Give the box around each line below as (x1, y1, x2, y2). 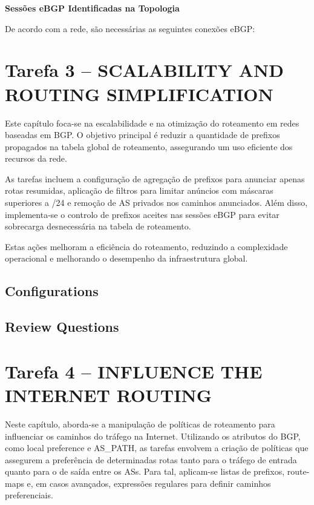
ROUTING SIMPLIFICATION (5, 81, 273, 106)
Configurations (5, 282, 99, 300)
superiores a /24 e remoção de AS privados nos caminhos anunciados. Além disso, (5, 196, 308, 209)
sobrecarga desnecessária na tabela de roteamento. (5, 220, 191, 233)
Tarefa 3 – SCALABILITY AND (5, 58, 284, 82)
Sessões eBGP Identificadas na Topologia (5, 2, 180, 14)
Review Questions (5, 317, 119, 336)
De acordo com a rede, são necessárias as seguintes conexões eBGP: (5, 22, 255, 35)
